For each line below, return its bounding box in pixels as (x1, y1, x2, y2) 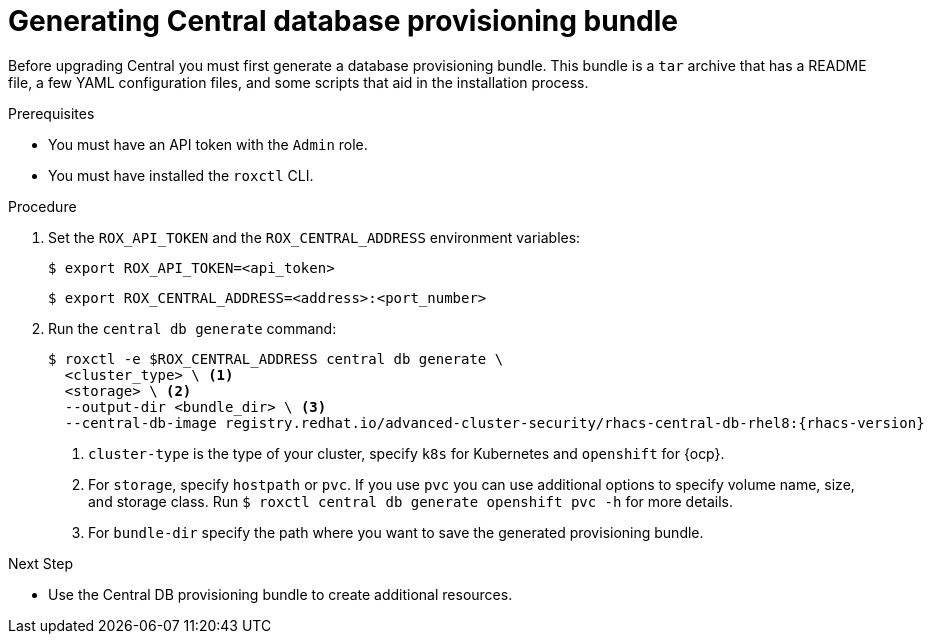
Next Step (8, 554, 73, 572)
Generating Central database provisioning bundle (8, 4, 679, 38)
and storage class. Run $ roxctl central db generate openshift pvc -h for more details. (88, 492, 734, 510)
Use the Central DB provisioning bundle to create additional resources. (48, 585, 513, 603)
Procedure (8, 197, 77, 215)
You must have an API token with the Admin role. (48, 135, 368, 153)
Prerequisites (8, 104, 95, 122)
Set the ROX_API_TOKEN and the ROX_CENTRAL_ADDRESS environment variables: (48, 228, 581, 246)
